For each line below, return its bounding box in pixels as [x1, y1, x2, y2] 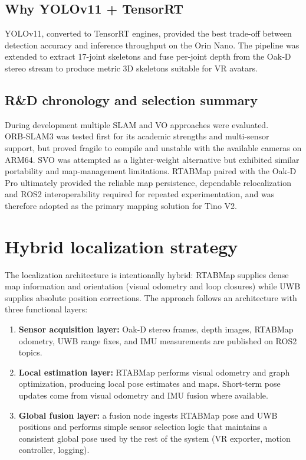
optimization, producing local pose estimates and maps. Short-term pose [18, 377, 281, 390]
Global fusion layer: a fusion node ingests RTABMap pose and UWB [18, 409, 278, 421]
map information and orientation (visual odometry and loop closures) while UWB [5, 280, 301, 292]
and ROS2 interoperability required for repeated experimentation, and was [5, 188, 275, 200]
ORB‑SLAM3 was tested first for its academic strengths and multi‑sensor [5, 130, 269, 142]
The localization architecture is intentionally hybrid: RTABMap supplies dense [5, 268, 289, 280]
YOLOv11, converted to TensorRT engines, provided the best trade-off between [5, 27, 292, 40]
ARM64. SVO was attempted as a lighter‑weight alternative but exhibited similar [5, 153, 300, 165]
